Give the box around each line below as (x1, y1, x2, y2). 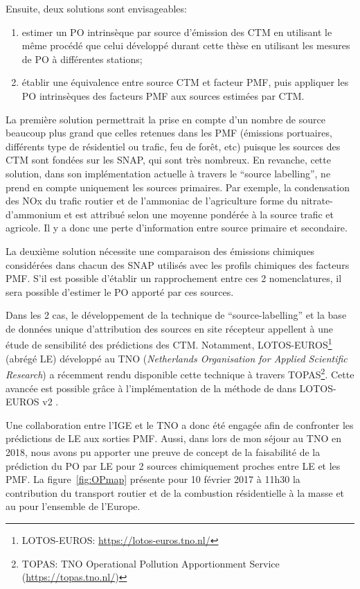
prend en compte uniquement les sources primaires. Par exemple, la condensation (6, 179, 350, 194)
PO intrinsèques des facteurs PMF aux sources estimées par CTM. (21, 88, 305, 103)
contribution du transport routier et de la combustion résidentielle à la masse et (6, 485, 345, 500)
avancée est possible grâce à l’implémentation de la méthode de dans (6, 380, 296, 395)
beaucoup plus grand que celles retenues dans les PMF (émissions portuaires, (6, 125, 332, 140)
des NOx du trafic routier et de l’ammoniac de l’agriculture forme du (6, 193, 298, 208)
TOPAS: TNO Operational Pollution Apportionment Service (21, 556, 280, 570)
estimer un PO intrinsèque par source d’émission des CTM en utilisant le (21, 24, 332, 39)
